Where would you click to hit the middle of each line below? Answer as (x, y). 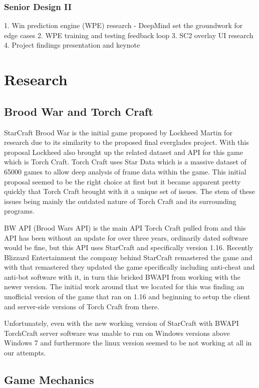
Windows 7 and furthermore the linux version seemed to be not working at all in (128, 343)
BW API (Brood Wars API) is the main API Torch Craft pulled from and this (125, 227)
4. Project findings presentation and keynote (72, 45)
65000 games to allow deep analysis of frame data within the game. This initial (125, 171)
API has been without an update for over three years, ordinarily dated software (126, 237)
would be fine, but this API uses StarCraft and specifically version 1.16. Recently (129, 247)
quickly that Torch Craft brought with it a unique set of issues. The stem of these (130, 191)
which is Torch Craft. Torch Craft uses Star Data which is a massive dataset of (125, 162)
